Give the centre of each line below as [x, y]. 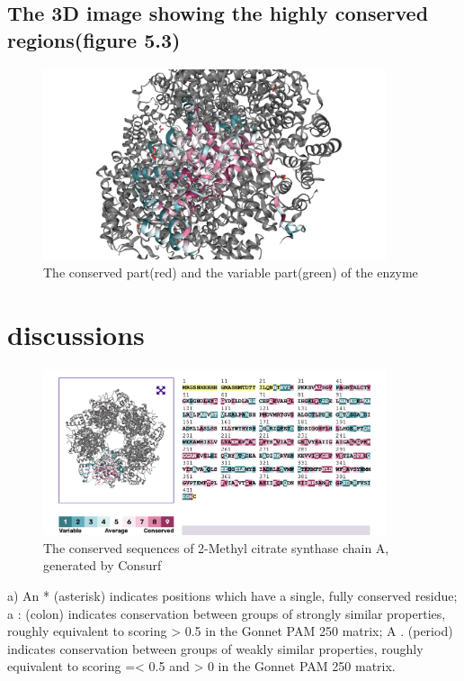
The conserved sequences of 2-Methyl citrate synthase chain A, [216, 547]
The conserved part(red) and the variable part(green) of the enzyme [231, 272]
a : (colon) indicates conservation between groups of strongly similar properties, [227, 613]
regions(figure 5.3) [94, 39]
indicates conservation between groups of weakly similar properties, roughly [215, 648]
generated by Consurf [103, 565]
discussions [76, 334]
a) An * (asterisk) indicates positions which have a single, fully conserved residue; [232, 595]
